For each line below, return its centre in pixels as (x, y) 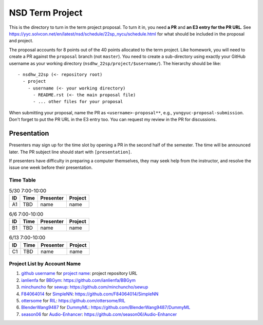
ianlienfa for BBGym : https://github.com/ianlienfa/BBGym (78, 280)
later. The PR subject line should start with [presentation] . (70, 152)
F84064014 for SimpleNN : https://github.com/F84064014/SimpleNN (90, 294)
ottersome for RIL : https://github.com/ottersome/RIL (73, 300)
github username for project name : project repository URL (79, 273)
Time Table (22, 180)
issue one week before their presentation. (51, 167)
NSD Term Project (46, 13)
